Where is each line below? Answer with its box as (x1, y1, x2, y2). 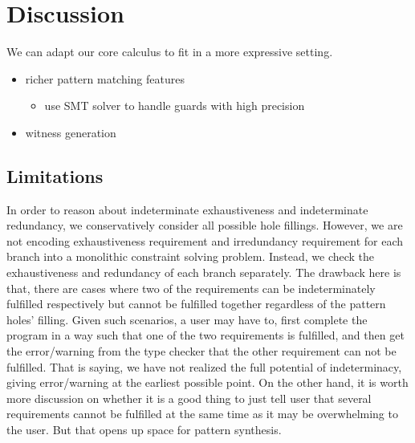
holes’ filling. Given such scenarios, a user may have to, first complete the (6, 311, 368, 327)
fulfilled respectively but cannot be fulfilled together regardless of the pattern (6, 295, 386, 312)
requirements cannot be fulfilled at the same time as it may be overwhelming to (6, 405, 398, 422)
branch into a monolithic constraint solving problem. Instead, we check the (6, 248, 375, 265)
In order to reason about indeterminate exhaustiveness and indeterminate (6, 201, 368, 217)
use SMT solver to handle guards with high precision (44, 97, 305, 114)
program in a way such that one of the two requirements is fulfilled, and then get (6, 327, 405, 343)
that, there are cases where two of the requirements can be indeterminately (6, 279, 376, 296)
